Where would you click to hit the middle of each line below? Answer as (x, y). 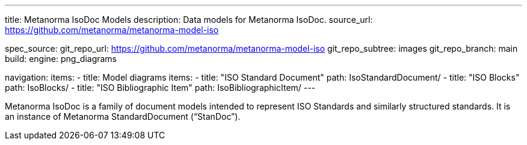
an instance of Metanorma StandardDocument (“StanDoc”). (123, 116)
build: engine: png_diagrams (61, 59)
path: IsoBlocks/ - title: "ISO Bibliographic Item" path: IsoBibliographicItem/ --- (160, 88)
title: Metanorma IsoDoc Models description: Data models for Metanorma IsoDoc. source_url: (189, 20)
